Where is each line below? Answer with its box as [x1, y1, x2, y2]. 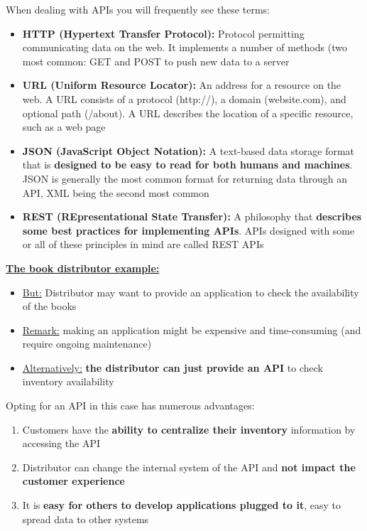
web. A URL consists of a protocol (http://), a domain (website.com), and [22, 91, 346, 106]
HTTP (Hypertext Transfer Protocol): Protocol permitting [22, 26, 305, 41]
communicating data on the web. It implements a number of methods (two [22, 40, 347, 55]
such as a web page [22, 119, 106, 134]
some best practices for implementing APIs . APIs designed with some [22, 222, 355, 237]
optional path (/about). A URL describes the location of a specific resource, [22, 105, 354, 120]
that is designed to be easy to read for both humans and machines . [22, 157, 353, 172]
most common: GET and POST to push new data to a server [22, 53, 290, 68]
